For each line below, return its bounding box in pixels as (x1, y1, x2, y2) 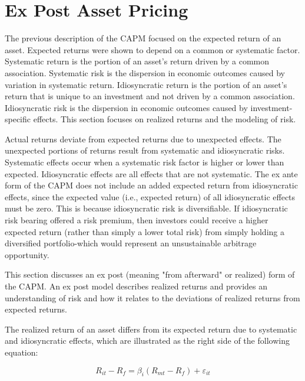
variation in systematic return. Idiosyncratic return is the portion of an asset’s (5, 78, 287, 90)
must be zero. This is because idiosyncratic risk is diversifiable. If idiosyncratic (5, 202, 288, 214)
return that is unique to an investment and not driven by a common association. (5, 90, 295, 102)
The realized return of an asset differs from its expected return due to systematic (5, 323, 297, 335)
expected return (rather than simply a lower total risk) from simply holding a (5, 225, 284, 237)
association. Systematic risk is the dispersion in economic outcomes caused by (5, 66, 285, 79)
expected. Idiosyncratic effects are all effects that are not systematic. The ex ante (5, 167, 298, 180)
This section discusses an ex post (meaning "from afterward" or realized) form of (5, 268, 295, 281)
